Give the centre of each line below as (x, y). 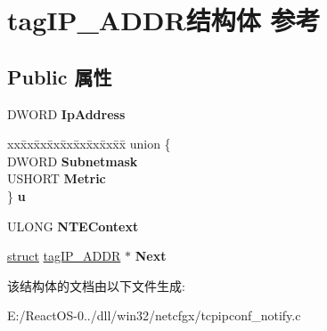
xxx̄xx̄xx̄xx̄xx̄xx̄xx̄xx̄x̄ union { (89, 144)
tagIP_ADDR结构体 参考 (164, 20)
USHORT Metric (57, 178)
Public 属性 (60, 76)
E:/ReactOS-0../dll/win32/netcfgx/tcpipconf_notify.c (154, 315)
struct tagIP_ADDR (64, 256)
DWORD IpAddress (66, 113)
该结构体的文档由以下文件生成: (96, 285)
